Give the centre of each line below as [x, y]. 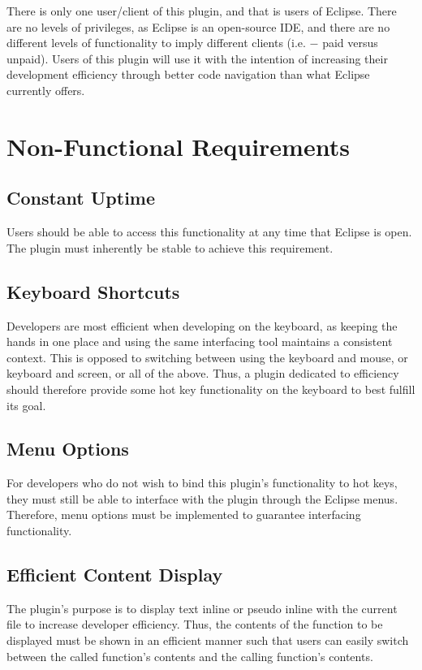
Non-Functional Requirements [178, 146]
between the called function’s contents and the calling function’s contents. [190, 656]
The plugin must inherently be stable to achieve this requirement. [170, 247]
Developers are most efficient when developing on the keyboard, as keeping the [202, 325]
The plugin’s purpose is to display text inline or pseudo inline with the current [202, 608]
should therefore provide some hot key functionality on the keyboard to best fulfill [211, 389]
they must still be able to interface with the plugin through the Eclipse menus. [202, 498]
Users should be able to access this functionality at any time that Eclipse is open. [209, 232]
